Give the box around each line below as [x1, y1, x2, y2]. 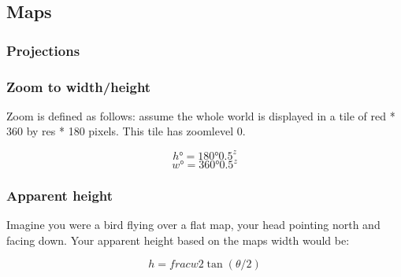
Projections [6, 40, 80, 60]
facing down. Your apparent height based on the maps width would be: [6, 231, 350, 248]
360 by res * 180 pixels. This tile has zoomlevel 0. [6, 123, 246, 139]
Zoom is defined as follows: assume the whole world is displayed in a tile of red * [6, 107, 395, 124]
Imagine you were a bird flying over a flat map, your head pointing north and [6, 216, 381, 233]
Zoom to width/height [6, 76, 151, 96]
